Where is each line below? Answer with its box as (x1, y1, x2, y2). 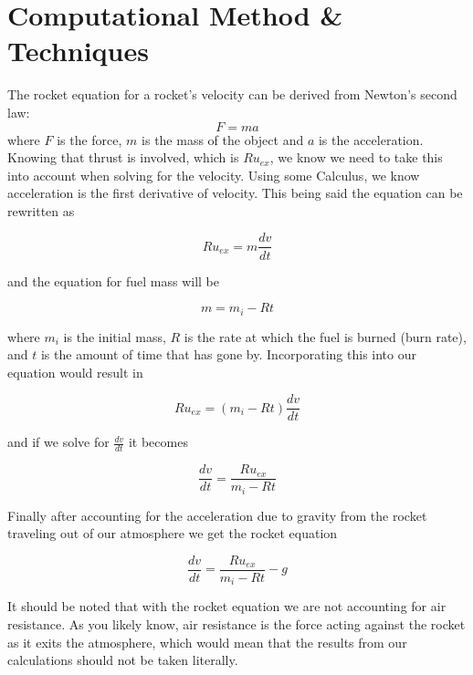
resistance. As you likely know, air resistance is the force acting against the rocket (7, 615, 466, 634)
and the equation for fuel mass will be (7, 271, 219, 290)
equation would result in (7, 362, 143, 381)
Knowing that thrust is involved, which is (7, 148, 239, 167)
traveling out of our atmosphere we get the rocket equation (7, 524, 338, 543)
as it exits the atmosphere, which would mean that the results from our (7, 632, 407, 651)
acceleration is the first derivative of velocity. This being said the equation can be (7, 183, 463, 202)
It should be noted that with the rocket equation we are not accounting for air (7, 597, 447, 616)
